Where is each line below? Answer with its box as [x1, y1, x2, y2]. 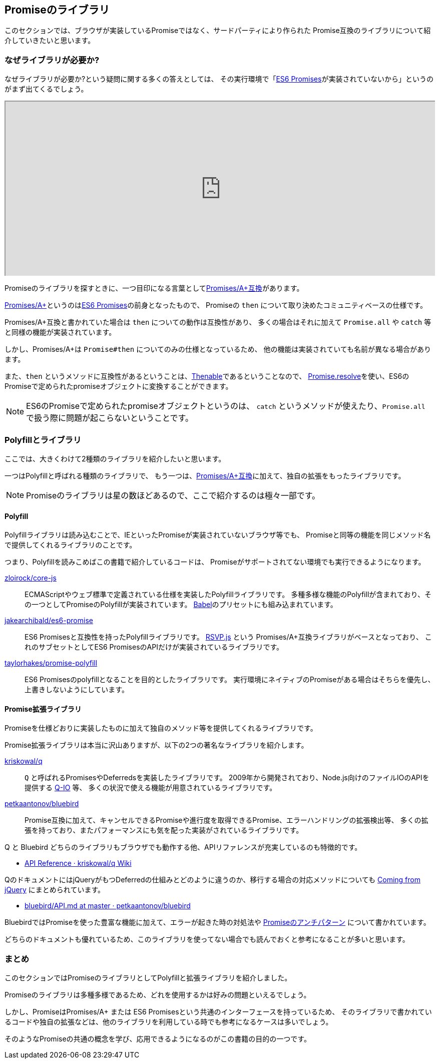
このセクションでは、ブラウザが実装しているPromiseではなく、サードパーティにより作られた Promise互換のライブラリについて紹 [5, 26, 431, 35]
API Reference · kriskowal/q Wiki [25, 859, 132, 868]
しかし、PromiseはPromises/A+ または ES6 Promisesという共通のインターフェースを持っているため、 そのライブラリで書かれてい [5, 1007, 432, 1016]
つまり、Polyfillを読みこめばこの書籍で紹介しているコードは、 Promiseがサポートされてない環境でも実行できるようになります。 [5, 558, 425, 567]
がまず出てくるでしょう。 [5, 85, 88, 94]
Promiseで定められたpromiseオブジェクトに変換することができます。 [5, 382, 233, 391]
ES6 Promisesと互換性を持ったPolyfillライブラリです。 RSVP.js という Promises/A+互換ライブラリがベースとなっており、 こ [25, 633, 432, 642]
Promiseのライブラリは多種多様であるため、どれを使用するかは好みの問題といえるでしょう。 [5, 990, 311, 999]
